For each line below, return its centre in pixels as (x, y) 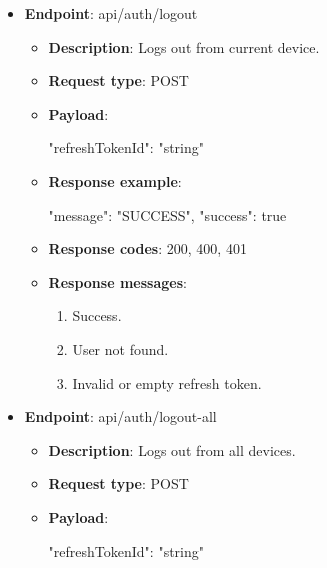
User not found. (120, 348)
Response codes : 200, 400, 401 (147, 248)
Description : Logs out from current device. (184, 46)
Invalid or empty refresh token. (167, 382)
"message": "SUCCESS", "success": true (167, 214)
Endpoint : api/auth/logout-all (120, 416)
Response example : (115, 180)
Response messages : (117, 281)
